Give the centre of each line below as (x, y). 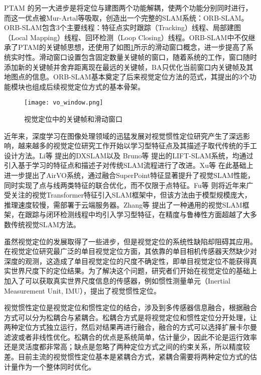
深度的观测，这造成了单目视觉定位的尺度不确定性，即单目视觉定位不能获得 (127, 261)
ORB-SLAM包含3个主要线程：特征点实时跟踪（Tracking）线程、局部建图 (122, 27)
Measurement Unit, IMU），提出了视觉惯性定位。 (83, 290)
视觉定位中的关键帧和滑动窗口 (73, 119)
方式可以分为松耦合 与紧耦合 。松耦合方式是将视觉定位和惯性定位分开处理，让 (130, 317)
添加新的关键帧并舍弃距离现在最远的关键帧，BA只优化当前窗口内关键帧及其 (129, 67)
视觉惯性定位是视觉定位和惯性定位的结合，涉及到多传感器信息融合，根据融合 (130, 307)
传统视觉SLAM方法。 (45, 224)
